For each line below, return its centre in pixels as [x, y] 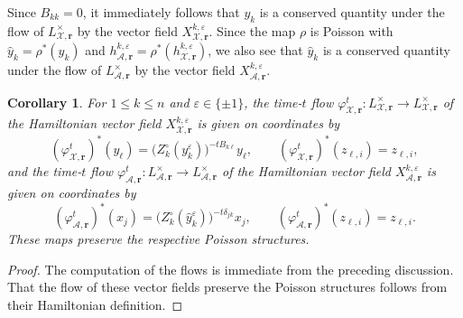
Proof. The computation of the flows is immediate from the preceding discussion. [231, 269]
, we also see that [255, 50]
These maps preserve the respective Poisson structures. [158, 239]
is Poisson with [352, 30]
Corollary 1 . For [57, 102]
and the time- [45, 171]
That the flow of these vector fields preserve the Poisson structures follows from [227, 287]
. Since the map [252, 30]
